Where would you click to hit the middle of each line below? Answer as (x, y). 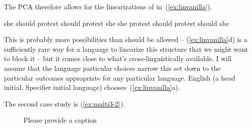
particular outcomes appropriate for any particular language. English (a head (120, 77)
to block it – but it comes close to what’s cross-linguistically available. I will (118, 58)
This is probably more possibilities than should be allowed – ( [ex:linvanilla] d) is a (126, 39)
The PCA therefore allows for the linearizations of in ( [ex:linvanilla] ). (108, 6)
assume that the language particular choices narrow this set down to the (112, 68)
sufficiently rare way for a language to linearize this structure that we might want (126, 49)
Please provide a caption (60, 120)
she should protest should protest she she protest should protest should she (116, 23)
